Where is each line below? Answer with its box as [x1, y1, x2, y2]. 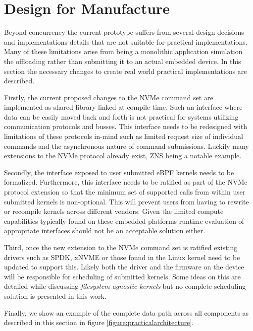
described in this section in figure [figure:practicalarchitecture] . [4, 317, 194, 328]
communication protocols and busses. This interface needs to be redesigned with [4, 121, 248, 132]
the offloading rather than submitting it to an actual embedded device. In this [4, 56, 241, 66]
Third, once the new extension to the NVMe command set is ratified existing [4, 242, 238, 252]
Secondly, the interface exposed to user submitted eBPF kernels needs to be [4, 167, 234, 177]
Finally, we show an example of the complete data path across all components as [4, 307, 249, 318]
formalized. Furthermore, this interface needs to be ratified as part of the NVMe [4, 177, 248, 187]
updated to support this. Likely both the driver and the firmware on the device [4, 262, 244, 272]
